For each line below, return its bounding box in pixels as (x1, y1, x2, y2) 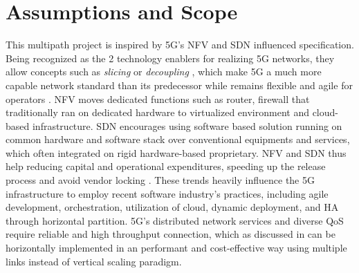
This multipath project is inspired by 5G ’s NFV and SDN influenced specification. (6, 37, 354, 52)
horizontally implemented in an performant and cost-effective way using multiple (6, 241, 347, 255)
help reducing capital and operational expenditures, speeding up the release (6, 159, 326, 173)
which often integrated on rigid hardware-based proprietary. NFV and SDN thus (6, 145, 347, 160)
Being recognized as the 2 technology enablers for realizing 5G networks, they (6, 50, 335, 65)
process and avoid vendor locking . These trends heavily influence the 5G (6, 173, 315, 187)
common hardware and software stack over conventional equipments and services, (6, 132, 350, 147)
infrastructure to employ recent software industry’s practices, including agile (6, 186, 329, 200)
